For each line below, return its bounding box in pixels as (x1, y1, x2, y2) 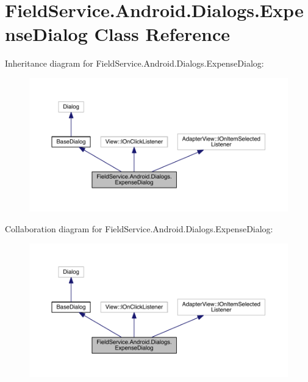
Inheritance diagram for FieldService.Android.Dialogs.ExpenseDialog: (5, 57, 264, 70)
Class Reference (94, 21, 230, 46)
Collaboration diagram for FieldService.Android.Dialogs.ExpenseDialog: (5, 222, 273, 235)
